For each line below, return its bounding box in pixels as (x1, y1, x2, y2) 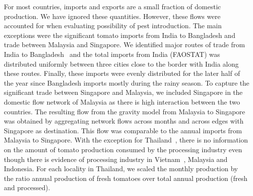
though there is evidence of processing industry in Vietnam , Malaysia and (4, 154, 228, 164)
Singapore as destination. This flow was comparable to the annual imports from (4, 125, 242, 135)
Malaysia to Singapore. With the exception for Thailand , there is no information (4, 135, 248, 145)
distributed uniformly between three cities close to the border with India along (4, 58, 239, 69)
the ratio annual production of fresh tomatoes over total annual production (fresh (4, 173, 248, 183)
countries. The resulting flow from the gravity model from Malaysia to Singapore (4, 106, 245, 116)
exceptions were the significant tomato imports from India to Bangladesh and (4, 30, 235, 40)
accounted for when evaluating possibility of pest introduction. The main (4, 20, 222, 31)
